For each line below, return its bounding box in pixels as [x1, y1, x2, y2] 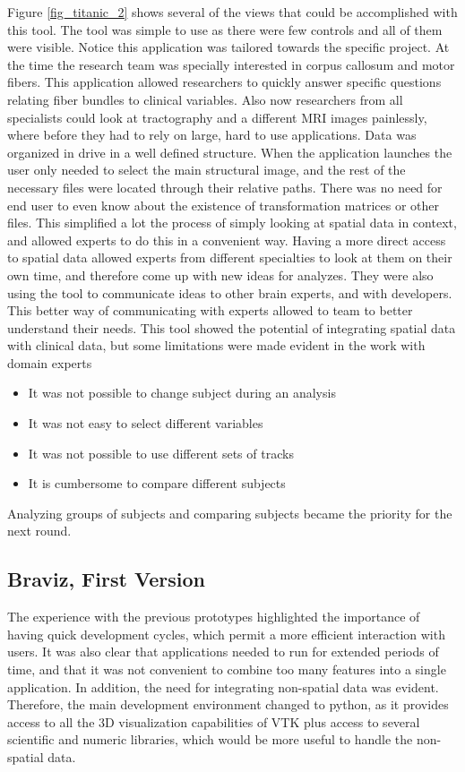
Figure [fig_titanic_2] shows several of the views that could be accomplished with [7, 3, 458, 21]
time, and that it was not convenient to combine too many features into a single [7, 660, 446, 679]
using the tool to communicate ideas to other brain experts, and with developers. [7, 283, 452, 302]
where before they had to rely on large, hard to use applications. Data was [7, 125, 417, 144]
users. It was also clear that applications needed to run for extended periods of [7, 642, 439, 661]
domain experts [7, 353, 92, 372]
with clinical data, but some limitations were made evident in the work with [7, 336, 426, 355]
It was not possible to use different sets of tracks [28, 443, 294, 462]
